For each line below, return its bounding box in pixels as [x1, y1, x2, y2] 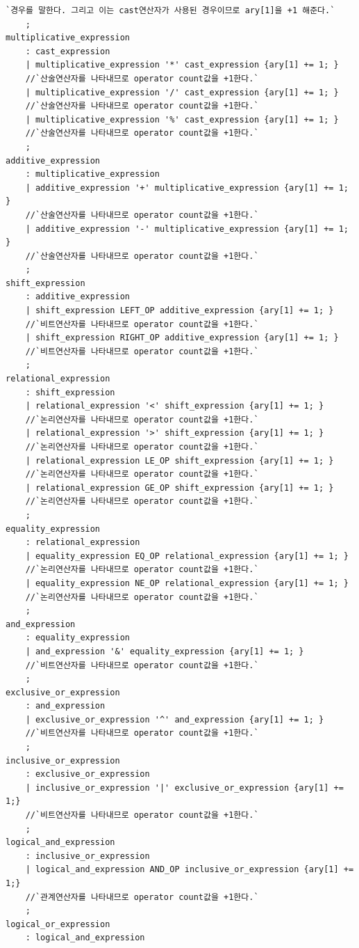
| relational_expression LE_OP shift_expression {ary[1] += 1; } [25, 455, 334, 466]
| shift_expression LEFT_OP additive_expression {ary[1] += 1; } [25, 306, 334, 316]
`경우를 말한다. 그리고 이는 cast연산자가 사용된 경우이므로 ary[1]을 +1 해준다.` [6, 6, 335, 15]
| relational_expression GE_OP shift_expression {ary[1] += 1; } [25, 482, 334, 493]
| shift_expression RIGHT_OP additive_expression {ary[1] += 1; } [25, 333, 339, 343]
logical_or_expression [6, 919, 110, 929]
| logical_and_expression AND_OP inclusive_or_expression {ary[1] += [25, 864, 354, 875]
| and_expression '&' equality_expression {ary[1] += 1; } [25, 646, 304, 656]
